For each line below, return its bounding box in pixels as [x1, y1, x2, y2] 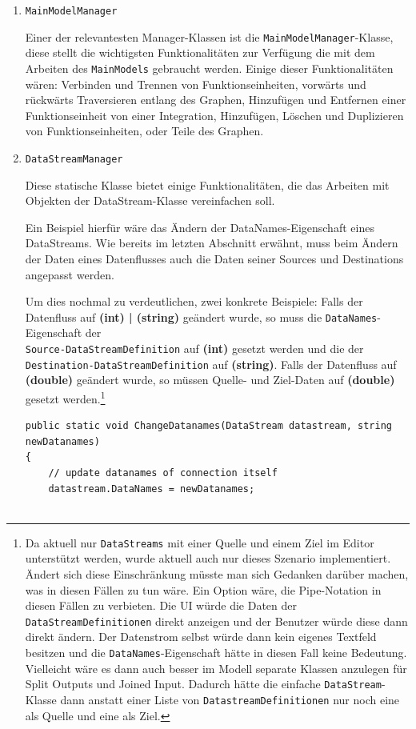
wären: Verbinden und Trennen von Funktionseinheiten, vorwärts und [25, 75, 366, 92]
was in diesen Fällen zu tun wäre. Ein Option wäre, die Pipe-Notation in [25, 581, 382, 598]
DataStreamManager [25, 153, 123, 165]
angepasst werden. [25, 266, 114, 282]
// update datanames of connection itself [48, 467, 278, 479]
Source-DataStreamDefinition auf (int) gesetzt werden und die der [25, 340, 364, 356]
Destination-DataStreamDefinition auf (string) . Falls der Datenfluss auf [25, 355, 397, 372]
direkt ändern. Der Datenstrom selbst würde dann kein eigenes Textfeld [25, 628, 377, 645]
